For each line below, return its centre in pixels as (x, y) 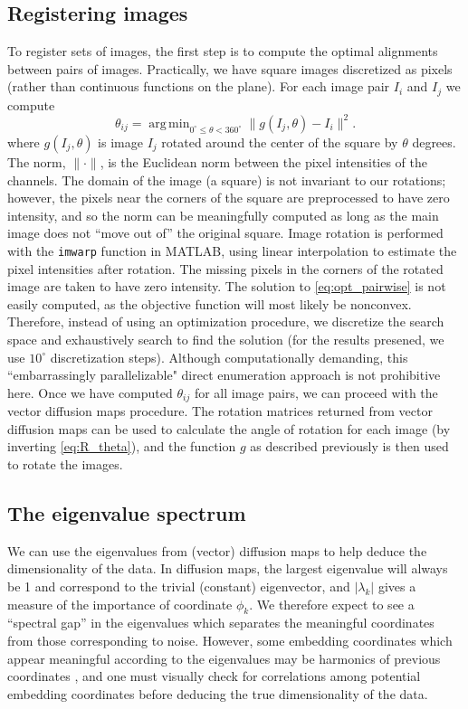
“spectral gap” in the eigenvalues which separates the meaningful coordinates (221, 623)
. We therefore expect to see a (332, 604)
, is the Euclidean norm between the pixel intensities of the (264, 161)
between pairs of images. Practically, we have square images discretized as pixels (230, 68)
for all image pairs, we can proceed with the (316, 392)
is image (120, 142)
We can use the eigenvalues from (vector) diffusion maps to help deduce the (217, 550)
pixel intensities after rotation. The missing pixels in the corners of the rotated (225, 268)
